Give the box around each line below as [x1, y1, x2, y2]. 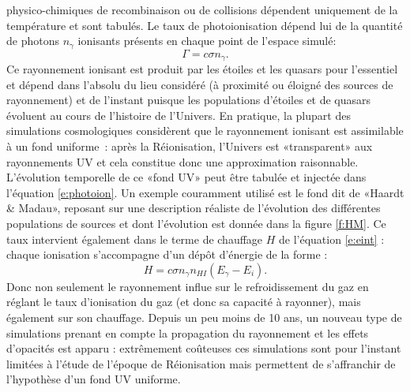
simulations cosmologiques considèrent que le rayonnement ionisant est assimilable [6, 122, 404, 139]
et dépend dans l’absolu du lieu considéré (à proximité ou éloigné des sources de [6, 76, 393, 92]
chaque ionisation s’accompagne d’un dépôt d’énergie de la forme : [6, 246, 328, 263]
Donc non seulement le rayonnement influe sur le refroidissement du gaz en [6, 278, 369, 294]
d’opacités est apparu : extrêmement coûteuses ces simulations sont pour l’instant [6, 340, 401, 357]
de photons [6, 32, 59, 49]
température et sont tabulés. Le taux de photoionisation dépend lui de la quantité [6, 17, 403, 33]
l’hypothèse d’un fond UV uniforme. [6, 371, 181, 387]
